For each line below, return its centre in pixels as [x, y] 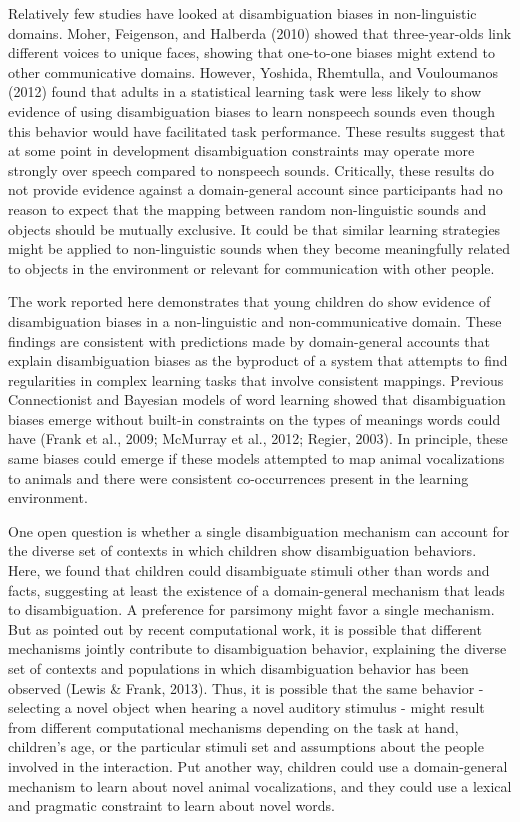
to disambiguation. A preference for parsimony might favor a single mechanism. [251, 609]
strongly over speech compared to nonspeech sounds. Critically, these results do [251, 169]
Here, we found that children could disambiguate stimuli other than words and [249, 570]
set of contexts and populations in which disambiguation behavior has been [238, 668]
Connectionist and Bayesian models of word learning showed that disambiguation [257, 399]
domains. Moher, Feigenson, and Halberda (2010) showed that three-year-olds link [260, 32]
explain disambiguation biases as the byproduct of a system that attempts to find [258, 360]
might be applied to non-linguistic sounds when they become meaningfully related [259, 248]
